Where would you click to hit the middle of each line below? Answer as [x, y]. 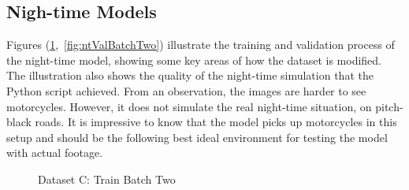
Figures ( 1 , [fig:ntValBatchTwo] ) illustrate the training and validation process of [201, 45]
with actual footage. [55, 153]
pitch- [389, 106]
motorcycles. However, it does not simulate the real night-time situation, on [189, 106]
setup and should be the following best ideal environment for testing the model [197, 137]
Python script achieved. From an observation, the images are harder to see [186, 90]
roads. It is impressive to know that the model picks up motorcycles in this [216, 122]
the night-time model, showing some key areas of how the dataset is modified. [194, 60]
